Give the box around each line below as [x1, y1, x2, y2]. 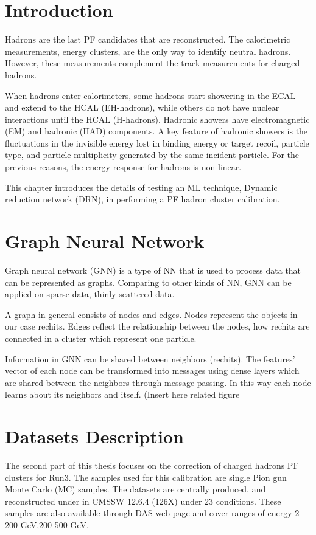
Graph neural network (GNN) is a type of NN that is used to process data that [5, 263, 301, 276]
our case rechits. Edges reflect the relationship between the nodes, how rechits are [5, 320, 310, 333]
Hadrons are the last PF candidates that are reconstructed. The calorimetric [5, 33, 290, 46]
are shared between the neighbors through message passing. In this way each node [5, 376, 311, 388]
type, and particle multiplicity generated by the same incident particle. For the [5, 148, 300, 161]
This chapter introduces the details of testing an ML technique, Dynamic [5, 181, 278, 193]
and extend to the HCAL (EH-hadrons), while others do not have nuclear [5, 101, 279, 114]
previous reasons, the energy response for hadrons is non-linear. [5, 160, 242, 173]
